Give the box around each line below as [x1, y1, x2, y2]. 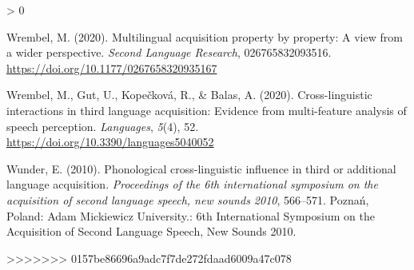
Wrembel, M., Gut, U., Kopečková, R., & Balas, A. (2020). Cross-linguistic [6, 86, 372, 103]
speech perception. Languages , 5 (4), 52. [6, 117, 199, 134]
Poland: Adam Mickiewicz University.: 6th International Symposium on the [6, 207, 375, 224]
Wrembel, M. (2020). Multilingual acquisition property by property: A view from [6, 28, 403, 45]
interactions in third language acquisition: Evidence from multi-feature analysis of [6, 101, 407, 118]
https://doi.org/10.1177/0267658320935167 [6, 59, 217, 76]
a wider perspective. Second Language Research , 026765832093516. [6, 44, 332, 61]
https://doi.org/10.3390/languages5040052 [6, 133, 214, 150]
